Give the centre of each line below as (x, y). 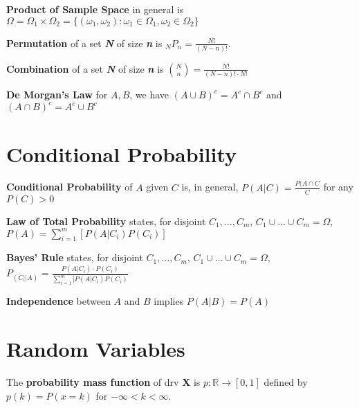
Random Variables (96, 348)
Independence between (58, 301)
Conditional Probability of (70, 187)
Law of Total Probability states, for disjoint (106, 221)
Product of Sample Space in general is (95, 9)
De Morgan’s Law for (57, 95)
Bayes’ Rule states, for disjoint (75, 257)
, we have (149, 95)
